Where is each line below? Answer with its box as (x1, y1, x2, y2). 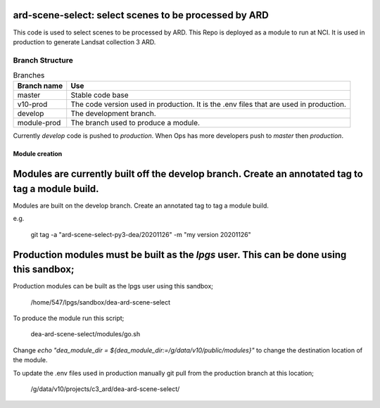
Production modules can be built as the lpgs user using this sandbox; (13, 282, 214, 291)
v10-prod (17, 99, 48, 109)
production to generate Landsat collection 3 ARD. (13, 37, 156, 46)
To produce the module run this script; (13, 314, 125, 322)
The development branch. (70, 109, 156, 119)
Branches (13, 70, 45, 80)
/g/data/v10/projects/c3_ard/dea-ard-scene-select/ (30, 384, 180, 393)
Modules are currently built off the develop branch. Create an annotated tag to (13, 168, 364, 180)
